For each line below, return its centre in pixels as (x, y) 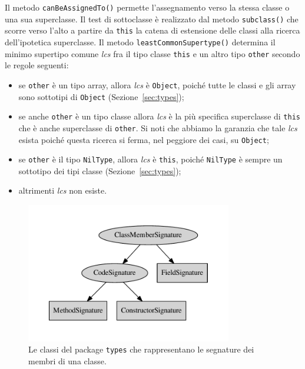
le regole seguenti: (37, 65)
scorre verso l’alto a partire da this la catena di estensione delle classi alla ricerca (152, 30)
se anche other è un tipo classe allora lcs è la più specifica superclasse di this (159, 116)
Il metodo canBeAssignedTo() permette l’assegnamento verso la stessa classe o (147, 7)
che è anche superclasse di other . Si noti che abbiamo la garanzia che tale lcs (158, 127)
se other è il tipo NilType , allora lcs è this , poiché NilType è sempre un (150, 159)
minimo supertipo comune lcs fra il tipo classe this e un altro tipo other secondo (152, 53)
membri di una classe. (67, 360)
